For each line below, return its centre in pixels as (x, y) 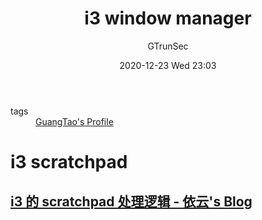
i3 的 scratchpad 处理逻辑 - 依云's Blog (131, 201)
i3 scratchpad (69, 162)
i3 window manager (168, 18)
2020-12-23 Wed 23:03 (168, 65)
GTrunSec (168, 46)
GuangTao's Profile (74, 121)
